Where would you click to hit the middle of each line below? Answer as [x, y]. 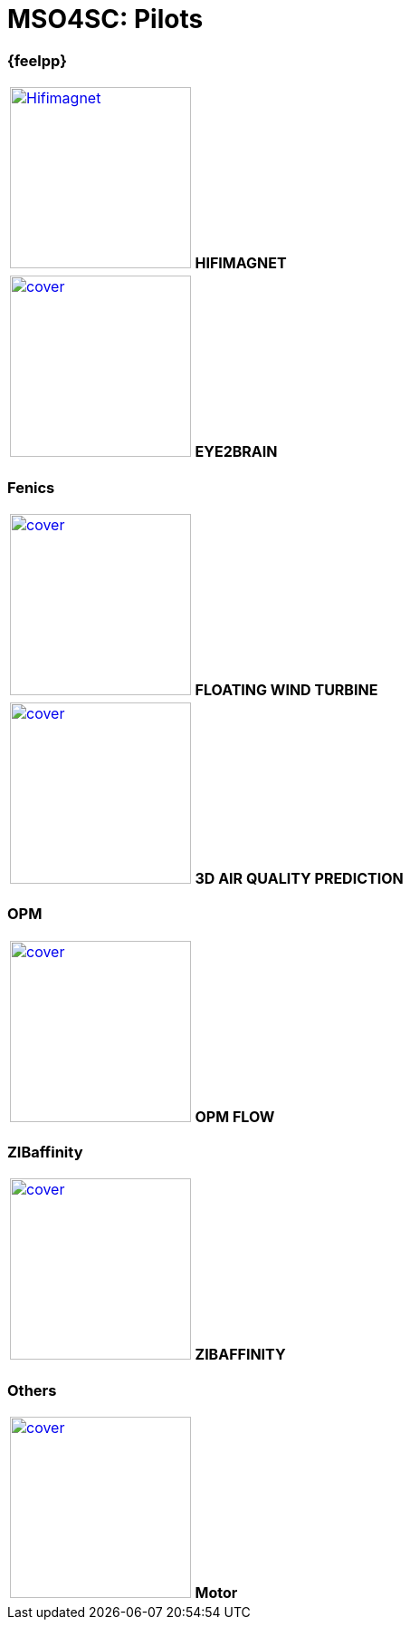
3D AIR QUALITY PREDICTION [299, 878]
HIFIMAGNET [241, 263]
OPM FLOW [235, 1116]
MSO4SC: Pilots [105, 19]
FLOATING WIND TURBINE [286, 689]
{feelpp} [37, 60]
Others [32, 1390]
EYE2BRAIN [236, 452]
